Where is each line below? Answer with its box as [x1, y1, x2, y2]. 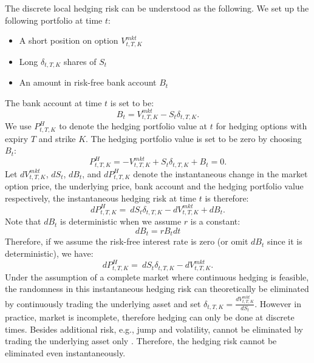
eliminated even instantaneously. [5, 346, 126, 359]
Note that [5, 215, 41, 228]
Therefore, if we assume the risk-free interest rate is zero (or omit [5, 235, 248, 248]
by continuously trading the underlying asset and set [5, 297, 201, 310]
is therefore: [205, 191, 249, 204]
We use [5, 120, 32, 132]
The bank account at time [5, 96, 102, 109]
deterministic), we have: [5, 247, 94, 260]
